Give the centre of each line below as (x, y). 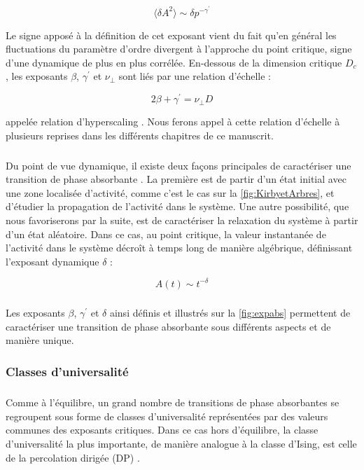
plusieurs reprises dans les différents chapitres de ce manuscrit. (140, 135)
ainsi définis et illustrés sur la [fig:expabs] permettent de (230, 313)
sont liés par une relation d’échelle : (195, 76)
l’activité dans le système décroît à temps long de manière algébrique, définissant (179, 248)
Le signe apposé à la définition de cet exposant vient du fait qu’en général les (171, 35)
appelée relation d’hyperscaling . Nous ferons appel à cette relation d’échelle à (173, 122)
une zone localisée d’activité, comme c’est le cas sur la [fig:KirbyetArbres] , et (170, 192)
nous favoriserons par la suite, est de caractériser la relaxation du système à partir (182, 220)
